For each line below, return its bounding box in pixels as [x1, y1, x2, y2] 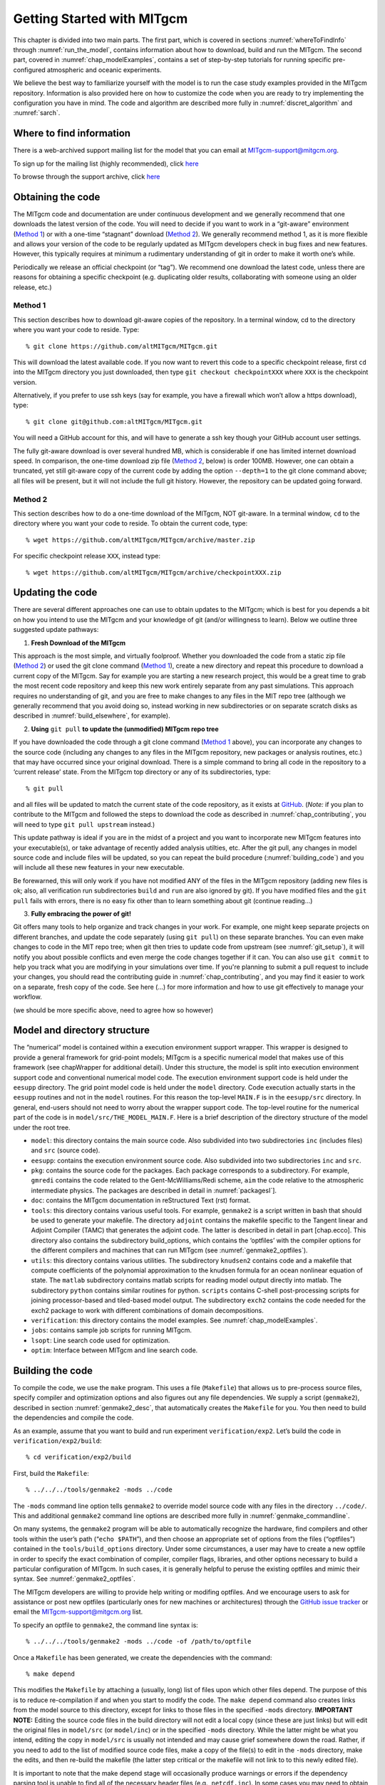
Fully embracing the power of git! [31, 909, 132, 917]
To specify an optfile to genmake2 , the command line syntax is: [13, 1621, 199, 1629]
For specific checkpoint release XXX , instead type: [13, 552, 160, 560]
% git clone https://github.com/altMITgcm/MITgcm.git [26, 342, 217, 350]
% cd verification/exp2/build [26, 1453, 132, 1462]
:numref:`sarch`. [13, 109, 61, 117]
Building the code [13, 1364, 93, 1377]
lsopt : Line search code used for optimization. [31, 1336, 170, 1344]
